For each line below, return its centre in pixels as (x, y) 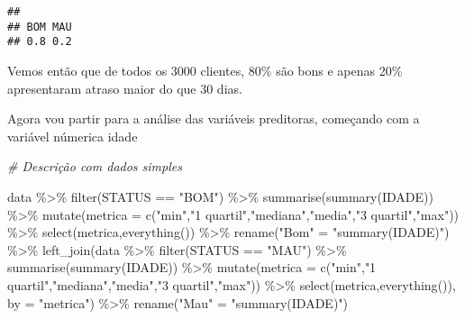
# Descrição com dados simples (95, 166)
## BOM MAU (40, 27)
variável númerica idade (73, 136)
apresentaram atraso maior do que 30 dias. (125, 88)
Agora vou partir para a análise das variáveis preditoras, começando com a (214, 118)
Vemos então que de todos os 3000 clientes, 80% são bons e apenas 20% (205, 70)
